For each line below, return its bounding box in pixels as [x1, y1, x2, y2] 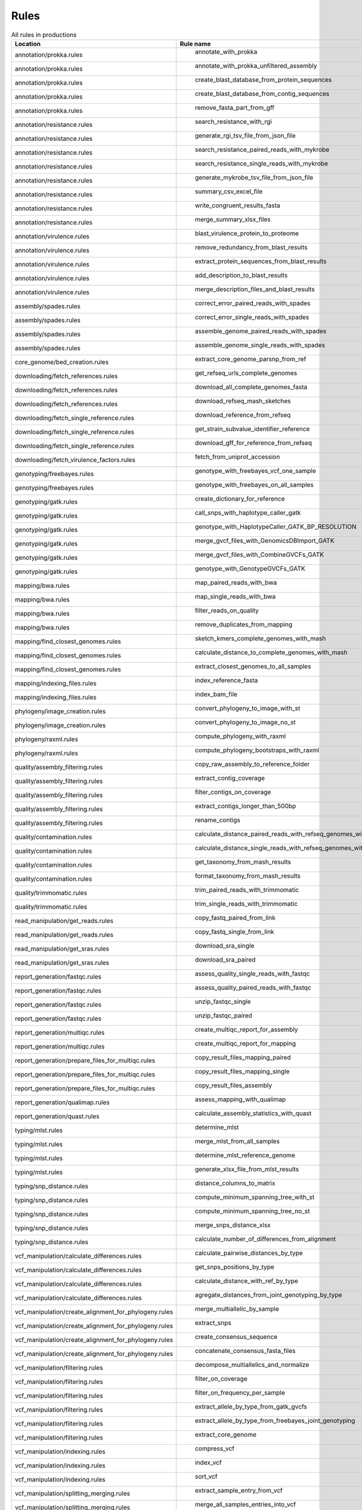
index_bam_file [195, 690, 238, 698]
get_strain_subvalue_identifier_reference [195, 425, 310, 433]
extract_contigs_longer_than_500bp [195, 802, 296, 810]
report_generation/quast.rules [14, 1112, 100, 1120]
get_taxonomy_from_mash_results [195, 858, 291, 866]
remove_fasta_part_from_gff [195, 103, 275, 112]
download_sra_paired [195, 955, 256, 963]
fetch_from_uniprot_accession [195, 452, 281, 461]
